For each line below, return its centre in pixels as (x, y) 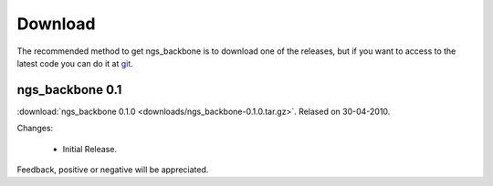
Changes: (35, 129)
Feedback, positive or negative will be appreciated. (113, 170)
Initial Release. (90, 149)
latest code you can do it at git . (75, 63)
